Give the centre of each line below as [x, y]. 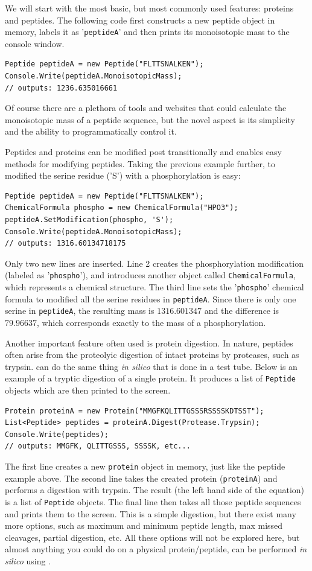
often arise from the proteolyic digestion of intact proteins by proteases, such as [152, 355]
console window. [35, 43]
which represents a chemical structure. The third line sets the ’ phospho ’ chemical [154, 287]
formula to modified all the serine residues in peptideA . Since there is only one [151, 298]
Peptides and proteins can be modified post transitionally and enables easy [143, 152]
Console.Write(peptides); [57, 434]
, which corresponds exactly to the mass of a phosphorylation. [151, 322]
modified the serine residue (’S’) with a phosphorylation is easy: [123, 175]
